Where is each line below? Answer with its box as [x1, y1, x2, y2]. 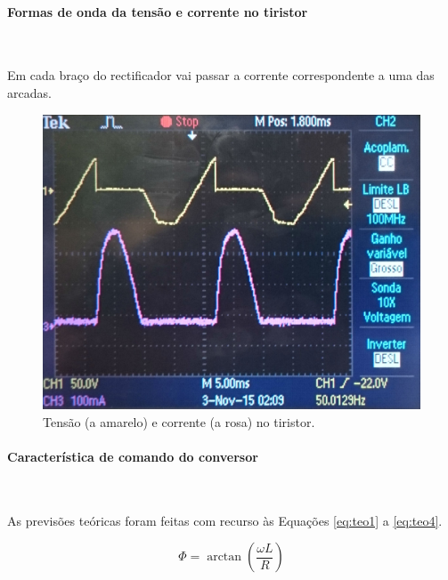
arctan [207, 551, 242, 564]
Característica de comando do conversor [7, 447, 258, 465]
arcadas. [7, 83, 52, 101]
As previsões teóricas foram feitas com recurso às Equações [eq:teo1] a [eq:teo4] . [7, 511, 443, 529]
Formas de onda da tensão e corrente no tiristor [7, 2, 308, 20]
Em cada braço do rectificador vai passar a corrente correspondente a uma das [7, 66, 435, 85]
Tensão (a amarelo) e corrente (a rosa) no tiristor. [43, 412, 315, 431]
